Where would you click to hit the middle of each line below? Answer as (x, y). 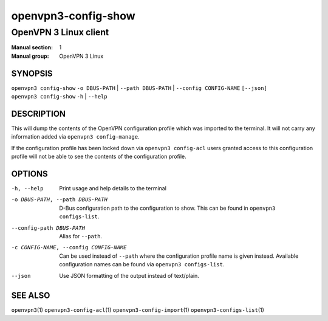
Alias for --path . (81, 236)
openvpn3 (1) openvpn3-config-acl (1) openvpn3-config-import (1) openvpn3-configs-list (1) (138, 310)
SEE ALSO (31, 296)
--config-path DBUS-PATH (48, 228)
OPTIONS (29, 174)
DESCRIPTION (39, 113)
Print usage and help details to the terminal (113, 188)
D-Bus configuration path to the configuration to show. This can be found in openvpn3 (167, 208)
